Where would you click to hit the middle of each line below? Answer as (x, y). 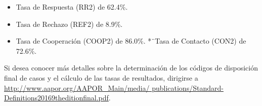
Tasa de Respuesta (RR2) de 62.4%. (72, 7)
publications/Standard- (188, 87)
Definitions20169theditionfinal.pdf (56, 98)
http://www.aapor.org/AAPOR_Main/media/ (77, 87)
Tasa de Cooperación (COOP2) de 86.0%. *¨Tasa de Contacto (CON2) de (131, 41)
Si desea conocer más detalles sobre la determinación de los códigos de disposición (131, 68)
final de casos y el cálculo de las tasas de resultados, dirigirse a (101, 77)
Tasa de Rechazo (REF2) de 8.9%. (69, 24)
